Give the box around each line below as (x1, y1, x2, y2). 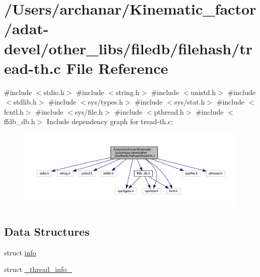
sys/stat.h (174, 97, 205, 107)
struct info (4, 247, 36, 257)
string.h (115, 86, 140, 97)
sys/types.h (88, 97, 123, 107)
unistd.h (190, 86, 216, 97)
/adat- (4, 18, 49, 39)
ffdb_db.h (4, 116, 35, 127)
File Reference (66, 57, 168, 78)
